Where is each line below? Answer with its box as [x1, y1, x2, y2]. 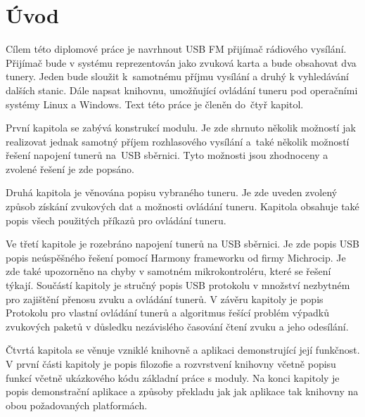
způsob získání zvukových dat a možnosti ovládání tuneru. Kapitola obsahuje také [6, 199, 359, 214]
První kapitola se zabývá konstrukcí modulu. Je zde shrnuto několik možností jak [6, 120, 356, 135]
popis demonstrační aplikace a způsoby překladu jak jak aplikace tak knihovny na [6, 384, 359, 399]
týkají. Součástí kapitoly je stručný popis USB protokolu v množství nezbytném [6, 278, 350, 293]
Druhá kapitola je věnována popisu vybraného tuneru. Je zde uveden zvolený [6, 185, 338, 200]
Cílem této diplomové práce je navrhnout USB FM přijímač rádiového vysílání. [6, 41, 347, 56]
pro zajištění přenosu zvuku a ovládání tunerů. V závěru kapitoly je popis [6, 291, 324, 306]
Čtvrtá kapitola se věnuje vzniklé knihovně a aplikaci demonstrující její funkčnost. [6, 342, 360, 357]
